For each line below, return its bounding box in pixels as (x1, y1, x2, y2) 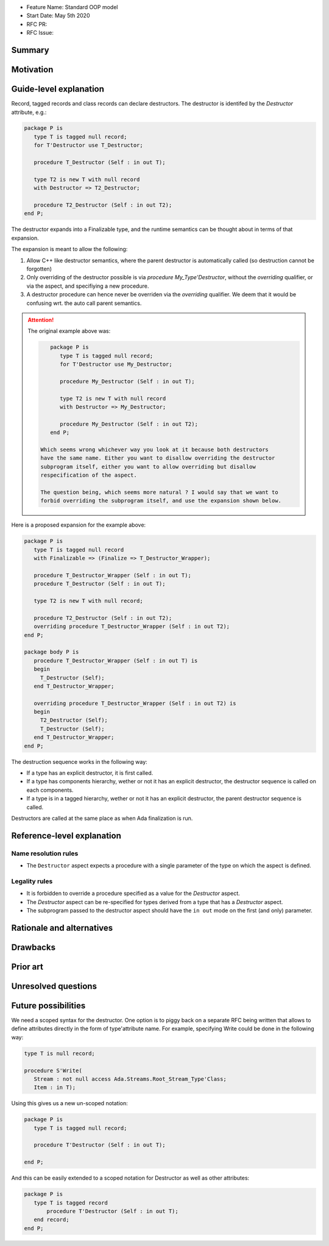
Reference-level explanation (11, 830, 121, 841)
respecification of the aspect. (40, 472, 137, 479)
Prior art (11, 961, 44, 972)
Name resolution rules (11, 849, 79, 858)
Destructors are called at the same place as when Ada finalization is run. (11, 814, 193, 822)
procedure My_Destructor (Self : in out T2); (60, 421, 198, 427)
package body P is (24, 649, 79, 655)
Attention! (27, 316, 54, 323)
